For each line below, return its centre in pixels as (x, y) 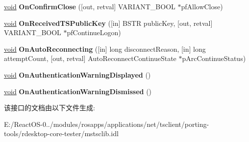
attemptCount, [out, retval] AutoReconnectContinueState (90, 58)
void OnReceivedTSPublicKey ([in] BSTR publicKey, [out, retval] (108, 23)
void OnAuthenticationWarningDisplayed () (77, 74)
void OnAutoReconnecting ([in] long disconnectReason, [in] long (105, 49)
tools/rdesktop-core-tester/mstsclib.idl (61, 133)
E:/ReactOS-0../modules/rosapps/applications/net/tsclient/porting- (107, 124)
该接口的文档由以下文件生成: (50, 108)
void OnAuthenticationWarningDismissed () (78, 91)
